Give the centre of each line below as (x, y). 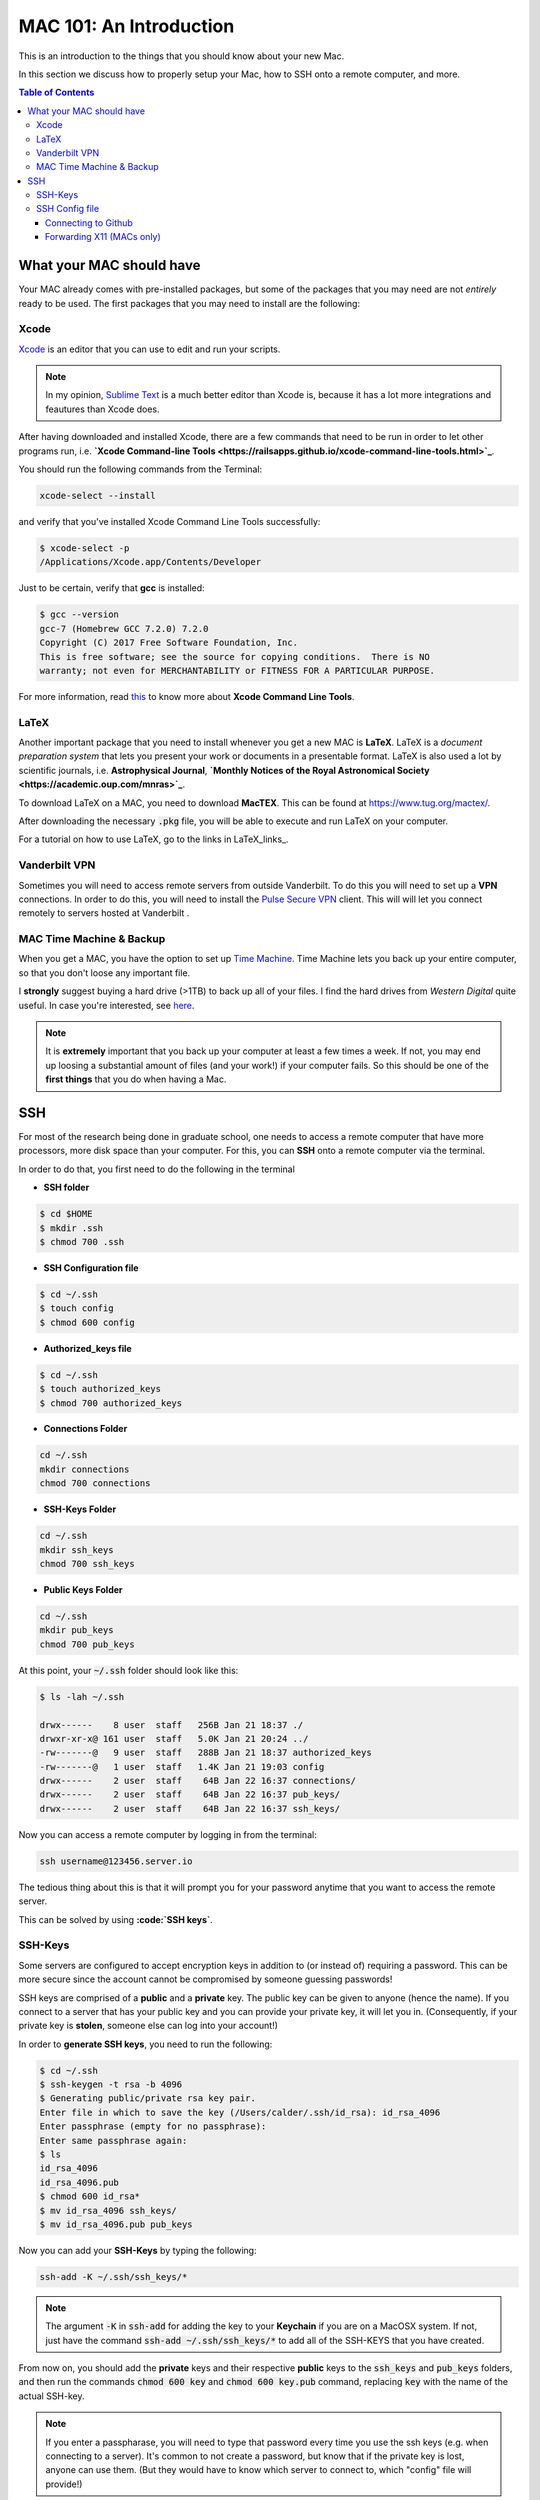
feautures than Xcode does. (102, 409)
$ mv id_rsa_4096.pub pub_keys (116, 2224)
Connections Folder (85, 1429)
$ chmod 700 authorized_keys (111, 1403)
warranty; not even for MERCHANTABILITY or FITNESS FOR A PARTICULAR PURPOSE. (237, 670)
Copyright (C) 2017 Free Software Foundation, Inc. (169, 643)
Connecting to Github (89, 222)
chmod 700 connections (95, 1483)
